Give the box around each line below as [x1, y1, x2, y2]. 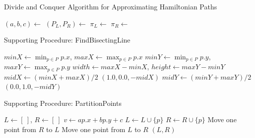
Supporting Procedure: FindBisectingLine [4, 35, 130, 45]
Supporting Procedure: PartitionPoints [4, 97, 122, 108]
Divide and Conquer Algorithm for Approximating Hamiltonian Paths [4, 1, 217, 11]
